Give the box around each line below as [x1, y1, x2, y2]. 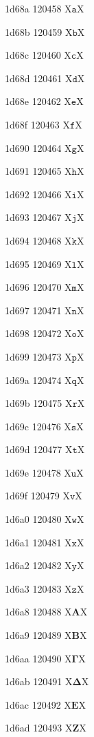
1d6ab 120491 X [5, 674, 73, 689]
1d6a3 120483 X [5, 581, 72, 595]
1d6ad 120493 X [5, 720, 73, 735]
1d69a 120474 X [5, 372, 72, 387]
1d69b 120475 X [5, 396, 73, 410]
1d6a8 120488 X [5, 604, 72, 619]
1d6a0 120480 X [5, 512, 72, 526]
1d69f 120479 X [5, 488, 70, 503]
